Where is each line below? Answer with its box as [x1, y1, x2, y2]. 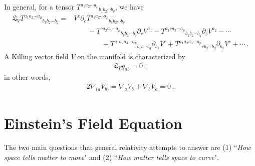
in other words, [4, 72, 51, 82]
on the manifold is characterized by [77, 51, 185, 62]
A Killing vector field [4, 51, 69, 62]
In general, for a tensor [4, 2, 75, 12]
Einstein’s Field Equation [4, 113, 182, 133]
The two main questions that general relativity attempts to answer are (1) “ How [4, 142, 251, 152]
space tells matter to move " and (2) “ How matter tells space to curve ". [4, 151, 219, 162]
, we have [115, 2, 144, 12]
